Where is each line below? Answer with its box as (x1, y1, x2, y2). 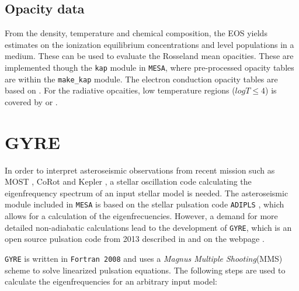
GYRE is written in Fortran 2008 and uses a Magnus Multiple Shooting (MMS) (5, 252, 283, 264)
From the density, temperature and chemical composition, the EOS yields (5, 27, 267, 39)
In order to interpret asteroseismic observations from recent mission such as (5, 164, 275, 176)
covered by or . (5, 95, 58, 108)
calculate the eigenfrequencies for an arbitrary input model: (5, 275, 217, 287)
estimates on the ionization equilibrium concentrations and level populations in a (5, 38, 294, 50)
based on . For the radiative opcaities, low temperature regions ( (5, 84, 235, 96)
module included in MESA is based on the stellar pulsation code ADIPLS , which (5, 198, 284, 210)
